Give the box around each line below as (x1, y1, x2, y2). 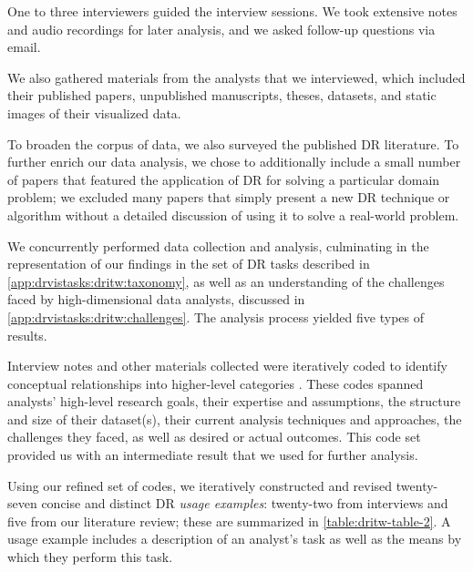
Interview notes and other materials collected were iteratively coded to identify (7, 356, 447, 375)
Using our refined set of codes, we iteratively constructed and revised (7, 475, 393, 495)
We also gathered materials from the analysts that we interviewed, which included (7, 67, 466, 87)
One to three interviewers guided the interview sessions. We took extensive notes (7, 2, 458, 20)
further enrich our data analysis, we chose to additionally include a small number (7, 152, 461, 171)
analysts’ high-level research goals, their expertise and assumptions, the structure (7, 392, 461, 411)
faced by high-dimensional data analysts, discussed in (7, 290, 305, 309)
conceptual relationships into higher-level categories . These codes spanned (7, 373, 424, 393)
